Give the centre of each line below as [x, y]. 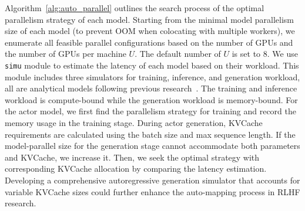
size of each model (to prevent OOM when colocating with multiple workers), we [150, 31]
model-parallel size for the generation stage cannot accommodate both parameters [152, 146]
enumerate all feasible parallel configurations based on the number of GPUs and [149, 42]
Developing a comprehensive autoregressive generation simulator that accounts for [152, 180]
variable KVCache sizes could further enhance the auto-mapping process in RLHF [152, 191]
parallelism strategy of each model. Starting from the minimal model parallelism [149, 19]
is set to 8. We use [265, 54]
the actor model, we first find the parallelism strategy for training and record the [151, 111]
